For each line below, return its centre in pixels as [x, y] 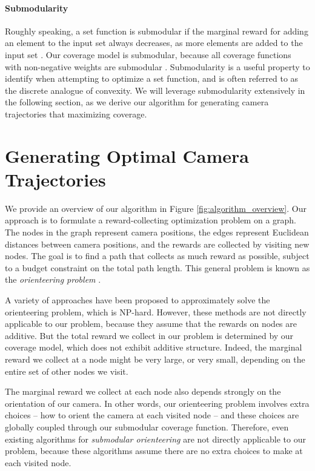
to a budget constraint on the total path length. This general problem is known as [157, 267]
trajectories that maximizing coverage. [76, 114]
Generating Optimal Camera [127, 155]
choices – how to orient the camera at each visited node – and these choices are [152, 415]
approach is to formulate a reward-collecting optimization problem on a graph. [151, 220]
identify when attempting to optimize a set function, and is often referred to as [152, 78]
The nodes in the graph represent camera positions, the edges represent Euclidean [157, 232]
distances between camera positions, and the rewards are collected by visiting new [157, 244]
